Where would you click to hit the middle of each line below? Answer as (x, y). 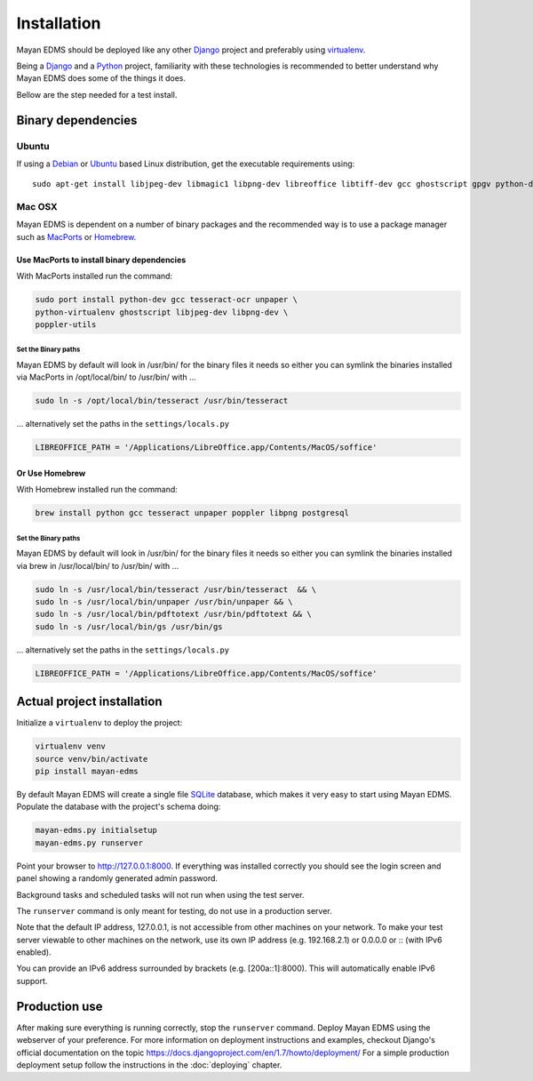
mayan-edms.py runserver (89, 843)
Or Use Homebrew (51, 473)
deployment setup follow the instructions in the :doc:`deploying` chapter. (149, 1065)
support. (32, 981)
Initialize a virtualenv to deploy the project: (99, 723)
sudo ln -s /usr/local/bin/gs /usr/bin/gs (129, 626)
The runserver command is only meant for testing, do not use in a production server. (174, 910)
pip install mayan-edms (87, 771)
